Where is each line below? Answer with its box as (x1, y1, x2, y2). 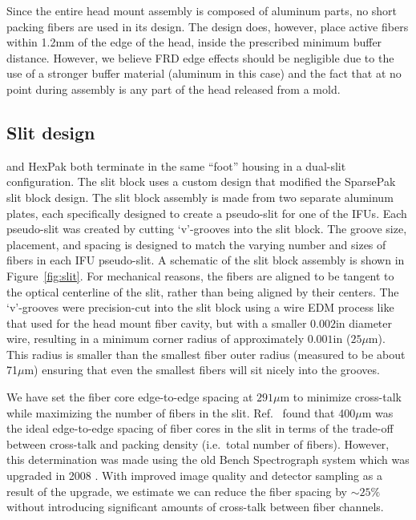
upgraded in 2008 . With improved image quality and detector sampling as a (6, 467, 382, 484)
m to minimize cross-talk (280, 389, 402, 405)
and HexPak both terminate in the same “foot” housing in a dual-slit (6, 157, 346, 174)
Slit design (6, 119, 95, 144)
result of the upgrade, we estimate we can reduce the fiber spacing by (6, 482, 348, 499)
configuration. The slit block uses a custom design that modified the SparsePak (6, 173, 396, 190)
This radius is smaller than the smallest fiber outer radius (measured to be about (6, 345, 406, 362)
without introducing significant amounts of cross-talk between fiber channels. (6, 498, 384, 515)
